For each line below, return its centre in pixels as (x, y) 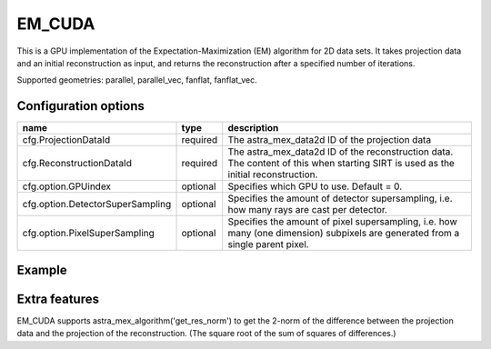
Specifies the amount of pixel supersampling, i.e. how (343, 222)
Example (42, 269)
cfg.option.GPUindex (67, 186)
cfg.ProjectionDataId (66, 140)
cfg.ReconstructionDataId (77, 164)
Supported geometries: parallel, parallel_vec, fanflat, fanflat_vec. (137, 80)
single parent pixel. (268, 244)
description (253, 128)
